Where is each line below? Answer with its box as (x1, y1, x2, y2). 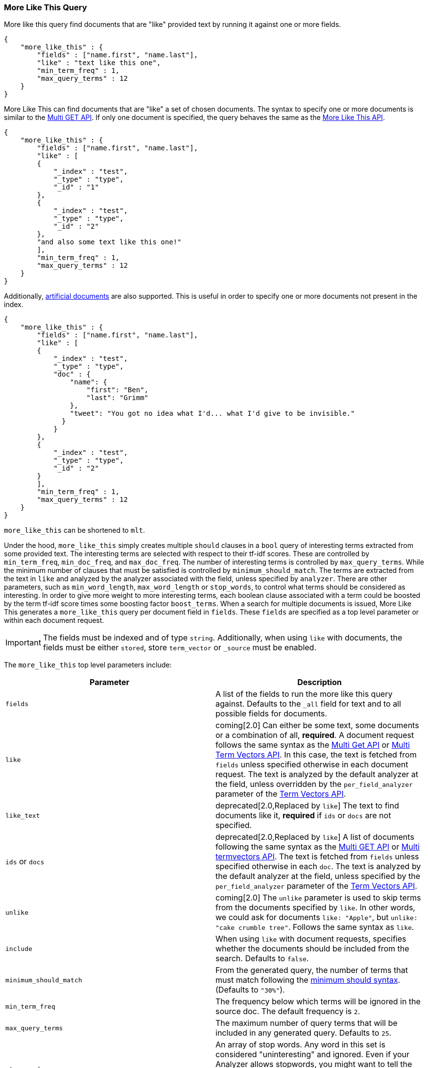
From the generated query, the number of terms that (215, 965, 408, 975)
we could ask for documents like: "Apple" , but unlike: (215, 912, 418, 923)
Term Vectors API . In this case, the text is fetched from (215, 750, 417, 760)
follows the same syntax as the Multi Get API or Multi (215, 740, 410, 750)
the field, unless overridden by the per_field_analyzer (215, 779, 413, 789)
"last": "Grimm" (86, 394, 149, 402)
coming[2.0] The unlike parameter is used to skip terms (215, 893, 421, 903)
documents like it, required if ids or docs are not (215, 810, 391, 821)
